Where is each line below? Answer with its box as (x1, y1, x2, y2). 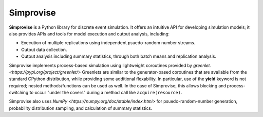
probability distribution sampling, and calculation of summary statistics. (9, 105, 152, 111)
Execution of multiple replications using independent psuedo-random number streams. (21, 40, 196, 46)
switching (9, 90, 29, 96)
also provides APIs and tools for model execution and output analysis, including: (9, 31, 170, 36)
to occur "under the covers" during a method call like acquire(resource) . (29, 90, 182, 96)
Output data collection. (21, 47, 67, 52)
